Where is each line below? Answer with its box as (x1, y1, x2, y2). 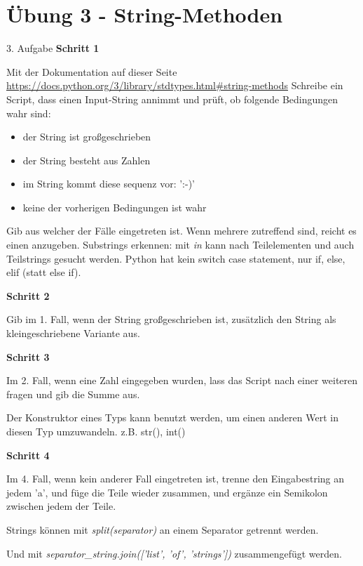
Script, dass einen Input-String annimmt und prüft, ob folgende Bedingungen (6, 91, 338, 106)
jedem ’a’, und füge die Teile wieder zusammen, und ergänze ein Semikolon (6, 485, 328, 499)
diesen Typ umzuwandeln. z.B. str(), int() (6, 424, 186, 438)
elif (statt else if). (6, 265, 81, 279)
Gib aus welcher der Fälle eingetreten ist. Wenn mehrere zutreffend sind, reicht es (6, 223, 357, 238)
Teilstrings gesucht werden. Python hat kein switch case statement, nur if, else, (6, 251, 345, 265)
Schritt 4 (6, 447, 50, 462)
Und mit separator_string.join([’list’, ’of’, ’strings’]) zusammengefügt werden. (6, 546, 342, 560)
